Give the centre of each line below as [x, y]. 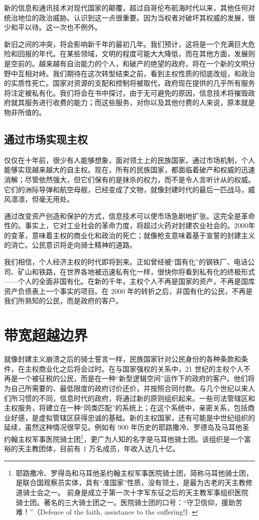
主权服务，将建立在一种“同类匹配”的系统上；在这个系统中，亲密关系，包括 [126, 408]
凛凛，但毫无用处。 [42, 199]
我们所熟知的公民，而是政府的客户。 [63, 301]
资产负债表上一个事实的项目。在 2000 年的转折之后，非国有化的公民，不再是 [129, 291]
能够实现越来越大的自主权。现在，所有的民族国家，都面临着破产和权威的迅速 [129, 170]
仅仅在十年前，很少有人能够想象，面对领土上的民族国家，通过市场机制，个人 [129, 160]
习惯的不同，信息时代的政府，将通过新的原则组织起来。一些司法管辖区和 [136, 398]
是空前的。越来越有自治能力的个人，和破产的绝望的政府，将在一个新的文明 [126, 63]
